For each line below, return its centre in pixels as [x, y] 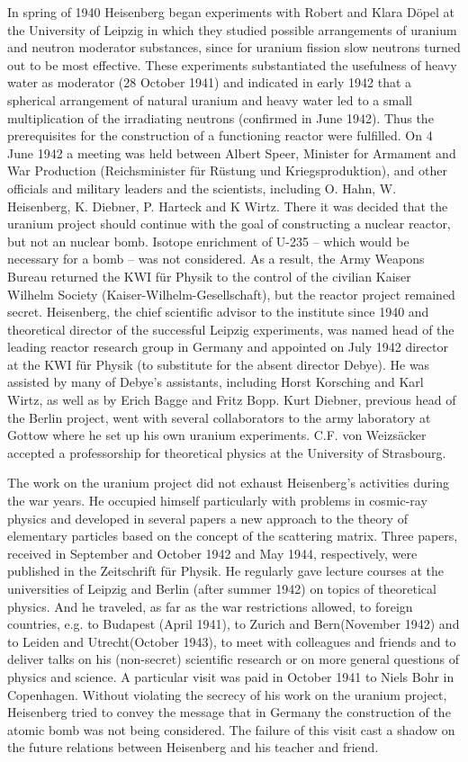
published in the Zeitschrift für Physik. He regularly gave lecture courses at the [225, 571]
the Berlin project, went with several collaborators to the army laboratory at [219, 417]
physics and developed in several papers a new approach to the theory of [207, 518]
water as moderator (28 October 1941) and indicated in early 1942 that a [210, 82]
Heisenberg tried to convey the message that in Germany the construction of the [229, 712]
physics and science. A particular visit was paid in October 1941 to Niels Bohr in [231, 676]
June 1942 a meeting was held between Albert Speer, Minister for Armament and [232, 152]
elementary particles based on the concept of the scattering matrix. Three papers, [233, 536]
